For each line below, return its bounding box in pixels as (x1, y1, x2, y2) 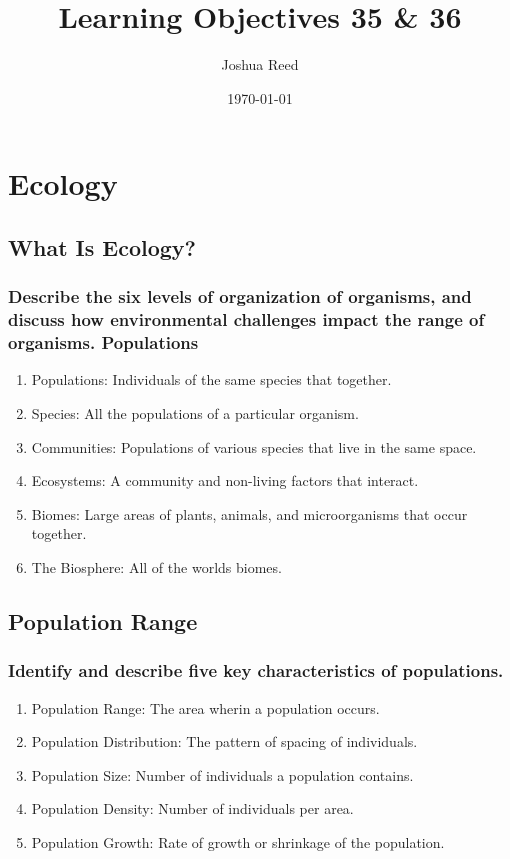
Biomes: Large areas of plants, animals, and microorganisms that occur (31, 503, 468, 524)
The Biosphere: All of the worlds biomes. (31, 556, 282, 577)
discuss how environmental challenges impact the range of (8, 307, 485, 332)
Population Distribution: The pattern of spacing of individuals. (31, 731, 418, 752)
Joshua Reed (221, 54, 299, 75)
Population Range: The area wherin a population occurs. (31, 697, 380, 718)
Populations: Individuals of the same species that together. (31, 369, 392, 390)
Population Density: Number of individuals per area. (31, 798, 354, 819)
